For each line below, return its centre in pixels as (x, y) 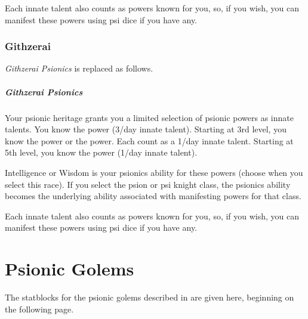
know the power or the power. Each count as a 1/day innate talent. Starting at (149, 140)
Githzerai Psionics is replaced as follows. (79, 68)
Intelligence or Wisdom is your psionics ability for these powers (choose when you (154, 172)
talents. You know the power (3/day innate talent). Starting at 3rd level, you (146, 129)
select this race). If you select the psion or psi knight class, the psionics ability (148, 184)
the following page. (39, 309)
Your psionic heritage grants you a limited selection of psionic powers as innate (149, 117)
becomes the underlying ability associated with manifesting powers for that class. (153, 196)
